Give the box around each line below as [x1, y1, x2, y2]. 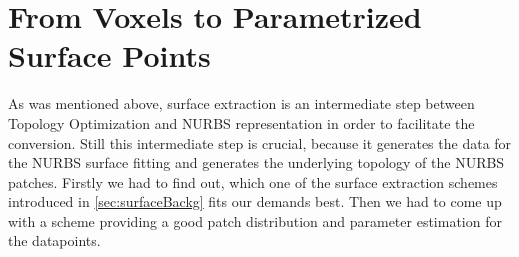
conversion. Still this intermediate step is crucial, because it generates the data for [8, 132, 512, 153]
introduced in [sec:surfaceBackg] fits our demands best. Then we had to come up [8, 191, 502, 212]
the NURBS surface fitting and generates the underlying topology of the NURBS [8, 152, 505, 173]
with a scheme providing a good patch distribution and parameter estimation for [8, 210, 502, 231]
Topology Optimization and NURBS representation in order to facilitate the [8, 112, 475, 133]
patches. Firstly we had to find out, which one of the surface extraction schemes [8, 171, 498, 192]
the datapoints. [8, 230, 101, 251]
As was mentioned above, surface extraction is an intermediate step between [8, 93, 475, 114]
